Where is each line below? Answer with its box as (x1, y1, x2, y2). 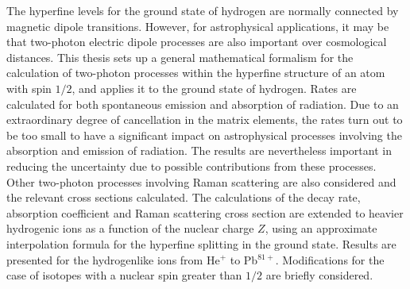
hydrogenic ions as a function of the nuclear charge (6, 220, 254, 237)
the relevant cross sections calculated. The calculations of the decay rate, (6, 189, 361, 206)
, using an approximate (265, 220, 377, 237)
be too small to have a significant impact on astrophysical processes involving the (6, 126, 402, 143)
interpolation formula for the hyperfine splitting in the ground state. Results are (6, 235, 396, 252)
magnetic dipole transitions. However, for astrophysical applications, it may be (6, 17, 389, 34)
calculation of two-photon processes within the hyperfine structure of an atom (6, 64, 385, 81)
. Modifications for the (275, 251, 385, 268)
